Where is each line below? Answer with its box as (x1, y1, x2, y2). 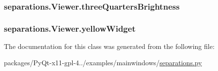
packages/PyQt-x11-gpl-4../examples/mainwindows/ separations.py (4, 57, 202, 67)
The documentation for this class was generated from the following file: (4, 41, 215, 51)
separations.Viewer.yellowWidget (4, 22, 136, 34)
